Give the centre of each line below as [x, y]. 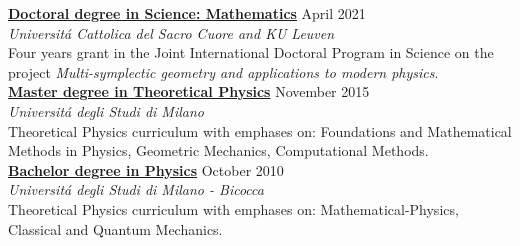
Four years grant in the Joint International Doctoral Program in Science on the [251, 52]
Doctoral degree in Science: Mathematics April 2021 [187, 13]
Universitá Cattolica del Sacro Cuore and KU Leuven [171, 32]
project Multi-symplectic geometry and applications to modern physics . [223, 71]
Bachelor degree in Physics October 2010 [146, 169]
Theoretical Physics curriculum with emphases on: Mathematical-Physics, [233, 208]
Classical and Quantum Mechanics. [115, 228]
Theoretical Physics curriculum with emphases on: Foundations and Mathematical [260, 130]
